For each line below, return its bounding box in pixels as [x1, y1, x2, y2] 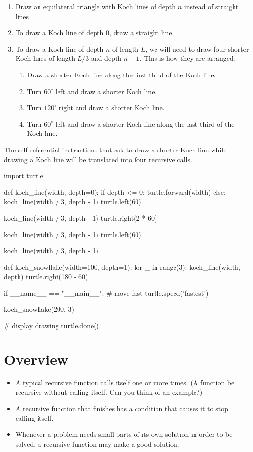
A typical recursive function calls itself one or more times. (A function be [15, 377, 234, 387]
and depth [91, 53, 122, 63]
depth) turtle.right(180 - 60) [4, 271, 88, 282]
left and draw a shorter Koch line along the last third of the [55, 118, 234, 129]
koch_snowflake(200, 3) [4, 304, 74, 314]
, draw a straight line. [109, 27, 174, 38]
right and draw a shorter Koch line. [58, 102, 165, 113]
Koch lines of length [15, 53, 75, 63]
